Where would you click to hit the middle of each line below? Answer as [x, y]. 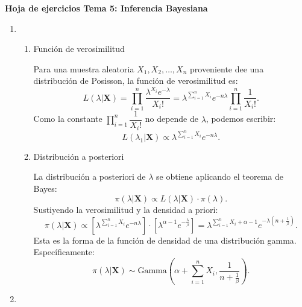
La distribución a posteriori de [90, 176]
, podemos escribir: [241, 119]
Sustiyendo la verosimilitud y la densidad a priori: [126, 209]
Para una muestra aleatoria [84, 68]
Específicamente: [64, 252]
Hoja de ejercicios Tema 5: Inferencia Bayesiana [106, 8]
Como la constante [68, 119]
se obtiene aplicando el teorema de [220, 176]
